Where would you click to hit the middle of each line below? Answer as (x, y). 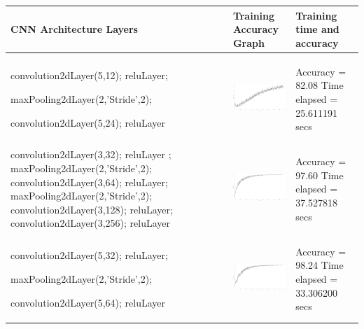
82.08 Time (320, 85)
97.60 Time (320, 175)
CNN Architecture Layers (74, 29)
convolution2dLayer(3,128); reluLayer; (92, 209)
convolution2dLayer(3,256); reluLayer (91, 223)
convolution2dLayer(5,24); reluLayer (88, 122)
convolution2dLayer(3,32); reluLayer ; (91, 154)
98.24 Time (320, 265)
